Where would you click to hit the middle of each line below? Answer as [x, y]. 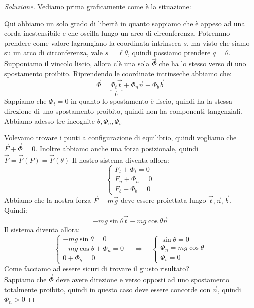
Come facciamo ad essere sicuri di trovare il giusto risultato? [97, 269]
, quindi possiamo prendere [169, 52]
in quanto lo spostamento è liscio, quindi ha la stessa [152, 101]
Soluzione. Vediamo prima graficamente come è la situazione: [98, 6]
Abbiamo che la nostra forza [48, 200]
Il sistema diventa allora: [42, 229]
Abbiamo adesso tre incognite [50, 121]
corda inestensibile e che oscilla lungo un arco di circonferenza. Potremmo [117, 33]
